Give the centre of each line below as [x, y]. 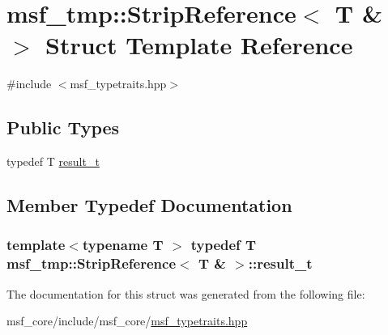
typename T [123, 245]
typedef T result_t [53, 161]
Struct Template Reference [199, 45]
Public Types [63, 127]
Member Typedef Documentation [149, 205]
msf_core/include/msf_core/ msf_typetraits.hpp [127, 321]
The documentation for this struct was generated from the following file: [186, 293]
